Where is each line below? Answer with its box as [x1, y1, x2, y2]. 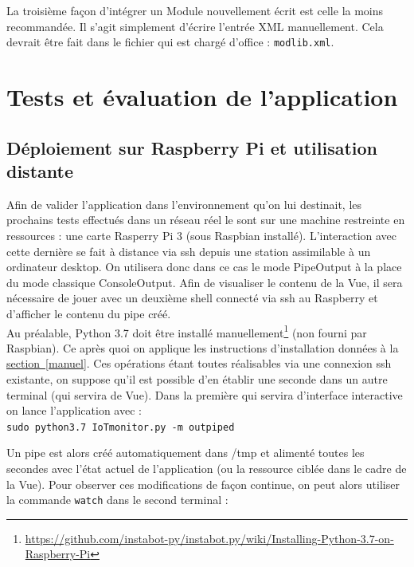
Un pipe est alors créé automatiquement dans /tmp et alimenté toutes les [6, 444, 365, 461]
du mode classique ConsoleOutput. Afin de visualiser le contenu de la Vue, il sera [6, 274, 403, 290]
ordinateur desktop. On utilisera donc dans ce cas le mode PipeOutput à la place [6, 258, 402, 275]
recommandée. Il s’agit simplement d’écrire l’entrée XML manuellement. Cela [6, 18, 384, 34]
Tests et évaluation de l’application [6, 81, 398, 113]
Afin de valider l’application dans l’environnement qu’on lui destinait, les [6, 195, 362, 212]
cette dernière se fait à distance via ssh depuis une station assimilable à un [6, 242, 371, 259]
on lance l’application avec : [6, 402, 142, 419]
